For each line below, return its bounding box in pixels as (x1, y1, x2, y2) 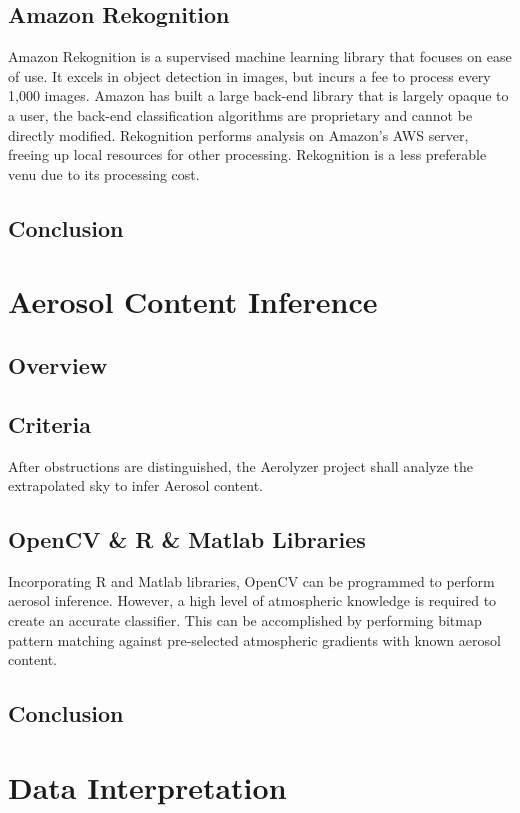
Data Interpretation (8, 766, 287, 807)
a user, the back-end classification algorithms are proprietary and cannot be (8, 104, 473, 125)
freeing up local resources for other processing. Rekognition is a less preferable (8, 144, 487, 165)
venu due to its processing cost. (8, 163, 200, 184)
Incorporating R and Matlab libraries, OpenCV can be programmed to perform (8, 570, 495, 591)
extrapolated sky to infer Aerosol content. (8, 475, 263, 496)
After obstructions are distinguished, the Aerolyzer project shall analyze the (8, 455, 473, 476)
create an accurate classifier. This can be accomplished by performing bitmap (8, 610, 482, 631)
